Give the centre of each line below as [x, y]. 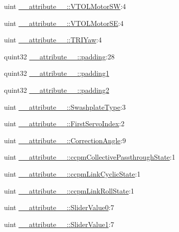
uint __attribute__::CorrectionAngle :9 [65, 140]
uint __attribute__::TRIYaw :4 [53, 40]
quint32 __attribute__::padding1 [57, 73]
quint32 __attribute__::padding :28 [59, 56]
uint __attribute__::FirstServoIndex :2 [64, 123]
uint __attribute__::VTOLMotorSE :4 [64, 23]
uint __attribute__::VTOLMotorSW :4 [65, 6]
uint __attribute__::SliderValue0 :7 [59, 207]
